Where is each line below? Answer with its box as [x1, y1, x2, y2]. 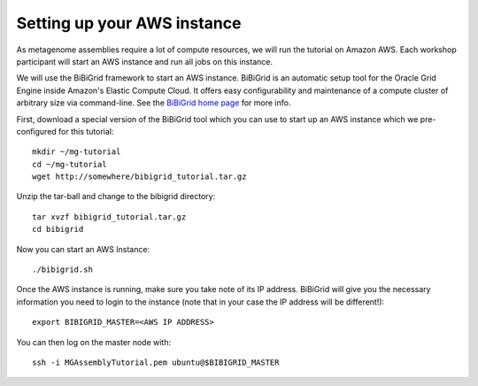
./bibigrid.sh [32, 265, 93, 274]
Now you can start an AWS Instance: [16, 243, 150, 254]
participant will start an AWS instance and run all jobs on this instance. [16, 56, 274, 66]
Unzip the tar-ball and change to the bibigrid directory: [16, 191, 216, 202]
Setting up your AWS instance [16, 13, 242, 33]
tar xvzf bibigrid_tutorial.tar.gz [32, 212, 187, 221]
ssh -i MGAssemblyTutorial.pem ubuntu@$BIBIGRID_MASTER [32, 357, 280, 367]
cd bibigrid [32, 224, 84, 235]
